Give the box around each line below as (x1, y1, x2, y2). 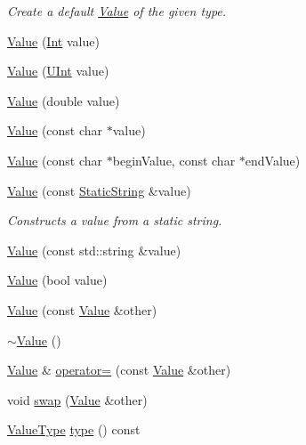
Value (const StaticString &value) (7, 181, 191, 199)
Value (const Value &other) (7, 300, 157, 319)
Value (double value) (7, 91, 120, 109)
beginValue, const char (112, 150, 236, 169)
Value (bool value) (7, 271, 108, 289)
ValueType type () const (7, 420, 141, 439)
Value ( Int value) (7, 31, 100, 50)
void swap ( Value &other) (7, 390, 148, 409)
